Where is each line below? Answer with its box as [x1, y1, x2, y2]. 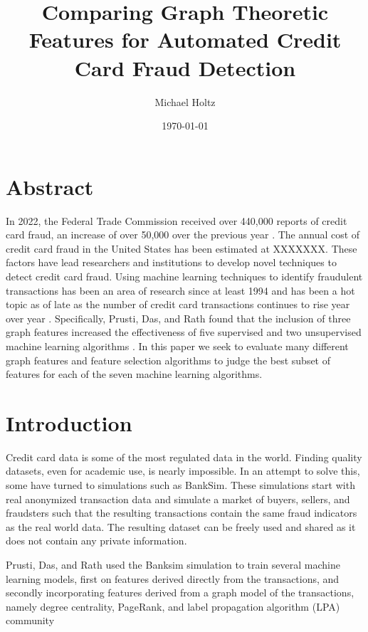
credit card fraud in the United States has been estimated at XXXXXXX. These [6, 241, 357, 256]
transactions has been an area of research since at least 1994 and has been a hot [6, 283, 355, 297]
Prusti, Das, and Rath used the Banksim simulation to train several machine [6, 557, 340, 572]
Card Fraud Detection [74, 53, 296, 82]
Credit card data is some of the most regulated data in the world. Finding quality [6, 449, 362, 464]
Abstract [6, 172, 94, 201]
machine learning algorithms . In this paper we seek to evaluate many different [6, 338, 349, 353]
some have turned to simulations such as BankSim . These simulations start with [6, 478, 355, 493]
